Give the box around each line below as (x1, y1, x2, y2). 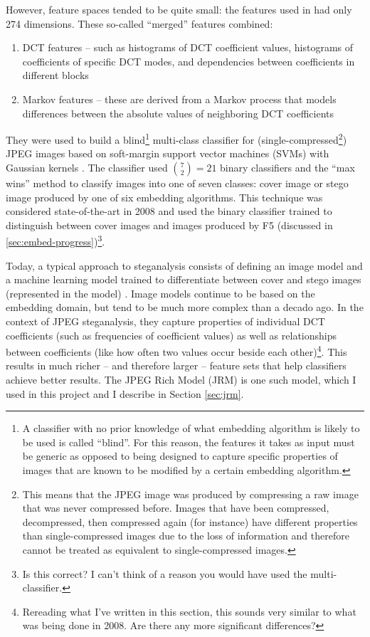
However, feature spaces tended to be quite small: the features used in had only (6, 2, 352, 16)
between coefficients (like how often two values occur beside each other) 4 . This (6, 342, 347, 359)
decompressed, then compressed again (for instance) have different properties (22, 514, 358, 529)
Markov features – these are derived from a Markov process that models (22, 91, 337, 106)
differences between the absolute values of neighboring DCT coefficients (22, 105, 334, 120)
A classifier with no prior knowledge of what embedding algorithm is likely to (22, 421, 360, 436)
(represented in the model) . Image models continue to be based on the (6, 285, 315, 300)
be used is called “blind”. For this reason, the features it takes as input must (22, 434, 355, 449)
